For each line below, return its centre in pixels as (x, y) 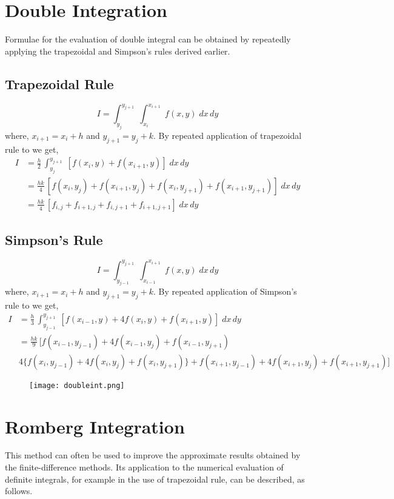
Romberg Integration (95, 426)
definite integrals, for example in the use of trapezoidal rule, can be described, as (155, 479)
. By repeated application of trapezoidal (227, 135)
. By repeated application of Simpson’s (225, 291)
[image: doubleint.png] (77, 385)
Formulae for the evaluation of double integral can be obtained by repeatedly (148, 39)
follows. (19, 491)
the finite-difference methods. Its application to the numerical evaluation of (144, 467)
